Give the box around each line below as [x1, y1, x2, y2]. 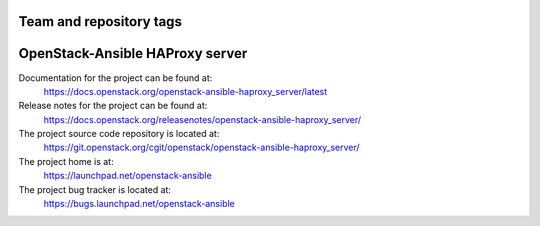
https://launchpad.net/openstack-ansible [43, 170, 212, 182]
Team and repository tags [18, 13, 182, 30]
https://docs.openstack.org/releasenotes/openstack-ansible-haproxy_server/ [43, 113, 362, 125]
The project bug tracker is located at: [18, 183, 172, 195]
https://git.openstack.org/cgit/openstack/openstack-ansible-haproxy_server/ [43, 141, 360, 154]
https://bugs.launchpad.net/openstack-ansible [43, 198, 235, 210]
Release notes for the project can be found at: [18, 100, 208, 112]
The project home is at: [18, 155, 114, 167]
